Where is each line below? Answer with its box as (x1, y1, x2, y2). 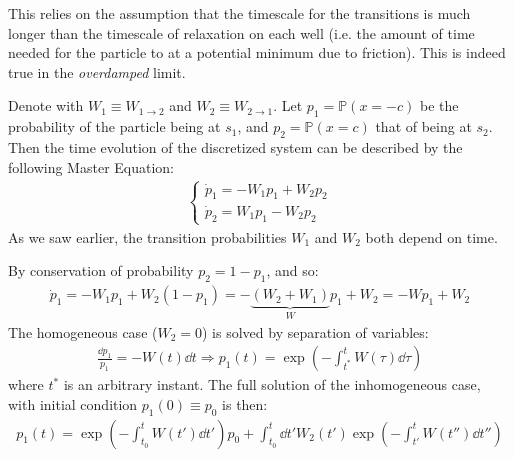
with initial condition (8, 393, 138, 414)
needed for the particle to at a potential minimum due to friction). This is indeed (8, 42, 506, 63)
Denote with (8, 95, 84, 116)
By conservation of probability (8, 260, 194, 281)
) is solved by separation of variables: (202, 321, 429, 342)
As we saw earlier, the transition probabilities (8, 226, 287, 247)
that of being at (375, 116, 472, 137)
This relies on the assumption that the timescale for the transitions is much (8, 3, 471, 23)
